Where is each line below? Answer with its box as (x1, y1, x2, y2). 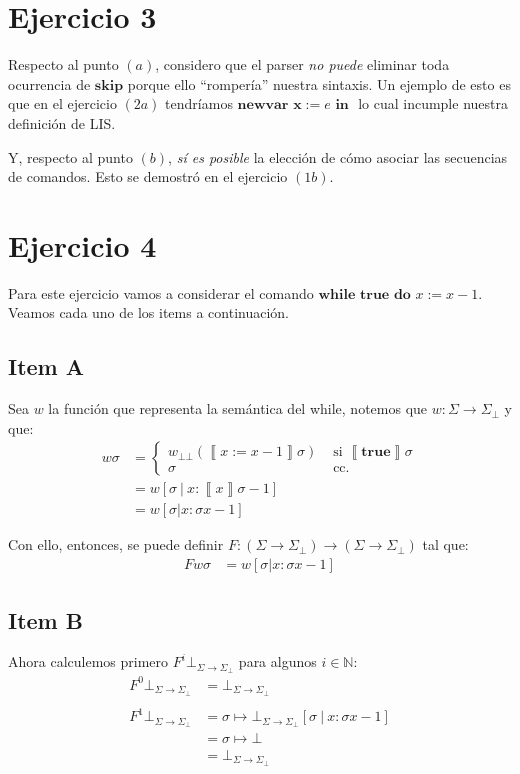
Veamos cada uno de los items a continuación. (8, 302, 289, 323)
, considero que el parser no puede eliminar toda (155, 54, 450, 75)
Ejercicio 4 (8, 224, 157, 265)
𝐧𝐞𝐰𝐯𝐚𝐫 (237, 98, 289, 113)
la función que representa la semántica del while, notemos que (48, 398, 428, 419)
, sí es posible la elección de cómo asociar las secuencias (168, 146, 508, 167)
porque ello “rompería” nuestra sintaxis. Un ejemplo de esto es (127, 73, 511, 94)
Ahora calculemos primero (8, 651, 169, 672)
